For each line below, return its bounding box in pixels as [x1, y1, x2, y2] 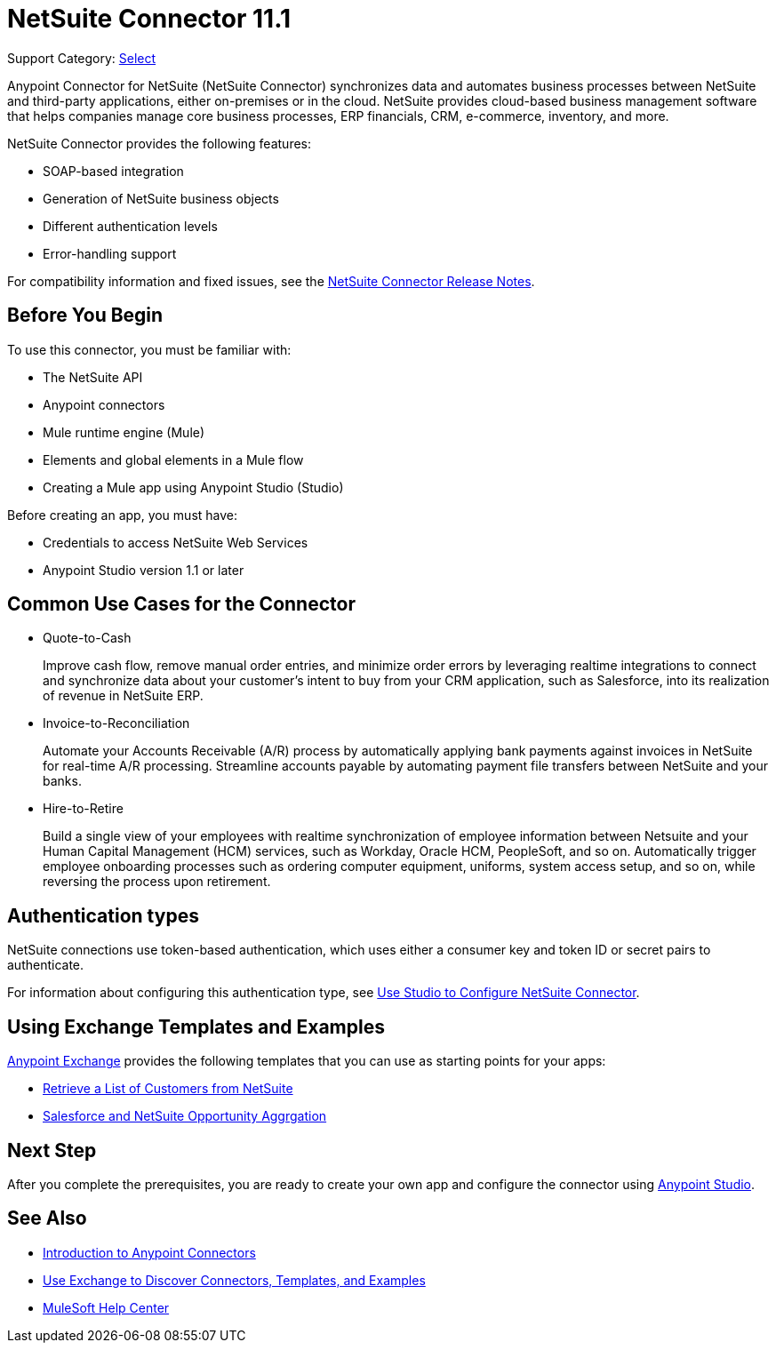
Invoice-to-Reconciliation [43, 715, 190, 731]
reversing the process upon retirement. [43, 874, 271, 890]
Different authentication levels [43, 218, 218, 234]
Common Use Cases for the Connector [7, 593, 356, 616]
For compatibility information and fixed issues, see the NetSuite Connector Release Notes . [7, 273, 535, 289]
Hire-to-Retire [43, 801, 124, 817]
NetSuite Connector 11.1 [7, 4, 292, 34]
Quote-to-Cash [43, 630, 132, 646]
